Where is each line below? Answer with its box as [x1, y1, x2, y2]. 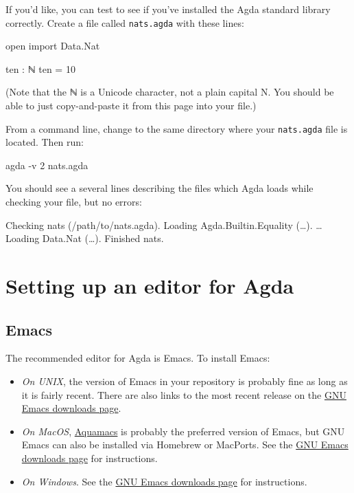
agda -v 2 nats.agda [5, 157, 88, 172]
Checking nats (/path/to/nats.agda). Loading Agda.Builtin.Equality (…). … [5, 217, 322, 232]
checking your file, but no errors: [5, 195, 142, 209]
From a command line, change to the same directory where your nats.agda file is [5, 121, 348, 135]
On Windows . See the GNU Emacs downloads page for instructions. [21, 474, 307, 488]
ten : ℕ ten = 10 [5, 61, 75, 76]
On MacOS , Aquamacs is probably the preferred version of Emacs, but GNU [21, 424, 345, 438]
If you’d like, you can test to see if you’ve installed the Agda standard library [5, 2, 331, 16]
